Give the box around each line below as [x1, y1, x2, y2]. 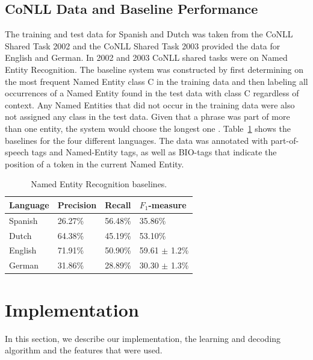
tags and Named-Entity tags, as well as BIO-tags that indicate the [31, 146, 277, 158]
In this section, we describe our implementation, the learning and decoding [5, 332, 281, 344]
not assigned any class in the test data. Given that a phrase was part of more [5, 110, 290, 123]
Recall [105, 198, 131, 211]
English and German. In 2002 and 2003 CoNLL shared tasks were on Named [5, 51, 288, 64]
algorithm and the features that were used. [5, 344, 163, 356]
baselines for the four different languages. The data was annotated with [5, 134, 268, 146]
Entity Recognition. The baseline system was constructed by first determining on [5, 63, 304, 75]
